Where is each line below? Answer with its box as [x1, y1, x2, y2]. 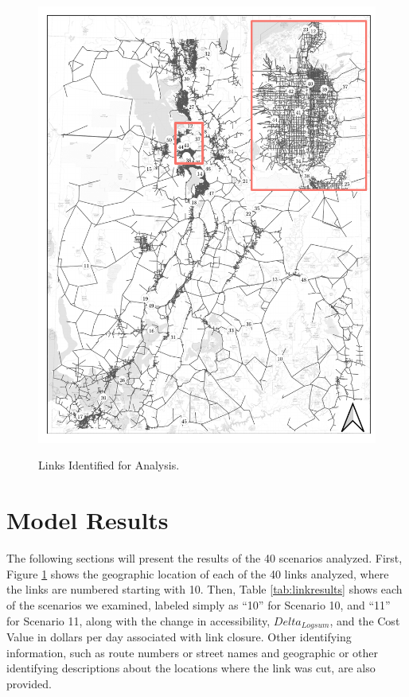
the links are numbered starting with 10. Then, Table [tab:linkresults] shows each [6, 581, 403, 598]
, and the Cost [329, 612, 400, 629]
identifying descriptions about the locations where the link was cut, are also [6, 660, 376, 676]
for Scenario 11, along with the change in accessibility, [6, 612, 271, 629]
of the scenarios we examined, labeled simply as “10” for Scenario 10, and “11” [6, 596, 391, 613]
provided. [6, 675, 52, 691]
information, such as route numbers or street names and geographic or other [6, 644, 378, 660]
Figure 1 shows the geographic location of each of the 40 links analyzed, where [6, 565, 389, 582]
